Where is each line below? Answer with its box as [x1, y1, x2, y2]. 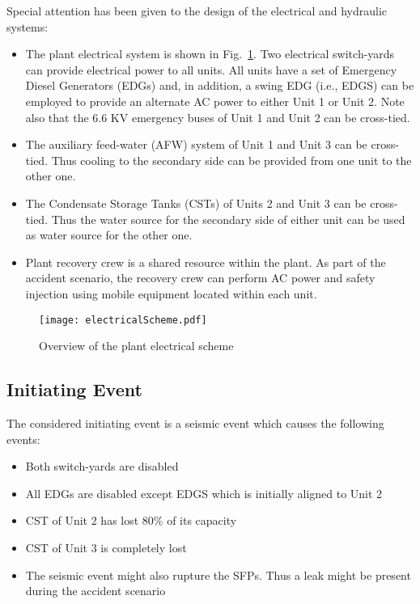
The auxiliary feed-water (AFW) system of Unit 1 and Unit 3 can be [25, 136, 367, 153]
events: [6, 430, 40, 447]
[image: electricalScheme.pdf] [39, 314, 207, 326]
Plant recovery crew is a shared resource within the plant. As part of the [25, 253, 386, 270]
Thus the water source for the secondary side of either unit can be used [51, 210, 405, 227]
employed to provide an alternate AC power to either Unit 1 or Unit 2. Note [25, 92, 405, 109]
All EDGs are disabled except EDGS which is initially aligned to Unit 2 [25, 484, 383, 501]
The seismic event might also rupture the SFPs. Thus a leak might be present [25, 566, 411, 583]
